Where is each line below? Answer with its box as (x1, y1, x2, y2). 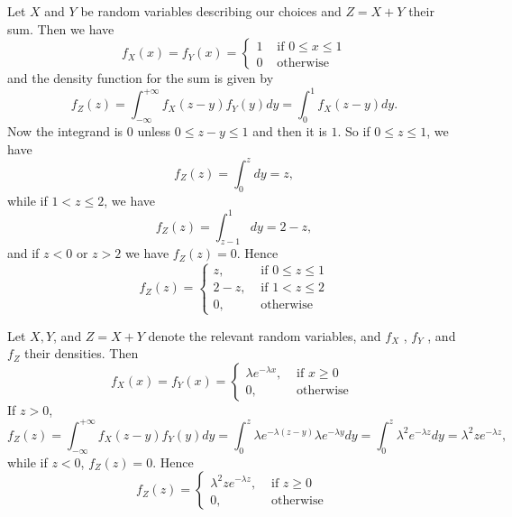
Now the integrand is (7, 122, 123, 141)
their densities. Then (24, 344, 139, 363)
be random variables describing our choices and (80, 2, 342, 20)
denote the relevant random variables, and (148, 326, 381, 345)
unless (137, 122, 171, 141)
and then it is (252, 122, 327, 141)
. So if (337, 122, 370, 141)
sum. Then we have (7, 19, 114, 38)
